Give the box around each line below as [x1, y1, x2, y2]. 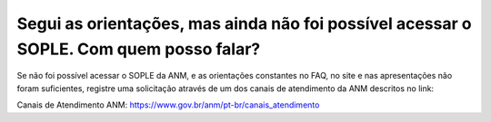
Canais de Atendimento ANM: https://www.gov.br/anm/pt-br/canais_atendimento [16, 99, 320, 110]
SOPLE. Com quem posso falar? [16, 39, 261, 59]
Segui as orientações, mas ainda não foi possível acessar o [16, 14, 472, 33]
